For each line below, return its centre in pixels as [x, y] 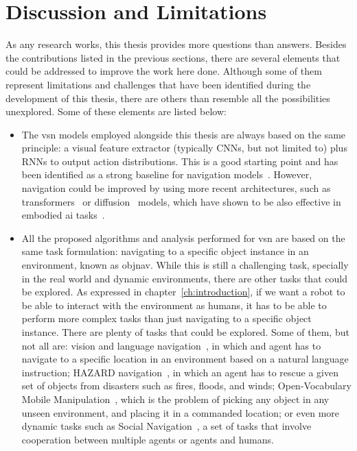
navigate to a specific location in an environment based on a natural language [185, 359]
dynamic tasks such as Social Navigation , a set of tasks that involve [166, 426]
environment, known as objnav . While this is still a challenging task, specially [185, 265]
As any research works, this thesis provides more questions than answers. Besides [176, 44]
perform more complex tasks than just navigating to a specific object [166, 318]
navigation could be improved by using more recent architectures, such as [176, 188]
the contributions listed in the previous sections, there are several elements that [173, 57]
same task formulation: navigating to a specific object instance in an [165, 251]
